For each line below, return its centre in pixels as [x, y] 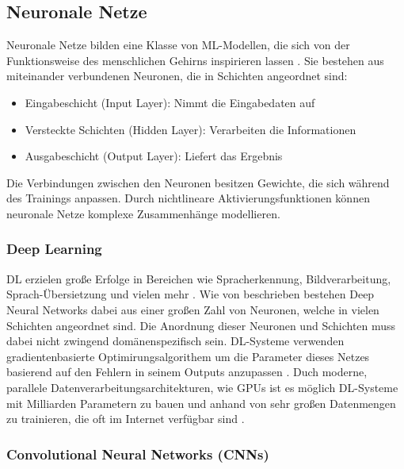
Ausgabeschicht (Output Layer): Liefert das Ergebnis [154, 156]
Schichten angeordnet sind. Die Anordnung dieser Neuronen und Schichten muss [201, 325]
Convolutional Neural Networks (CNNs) [138, 454]
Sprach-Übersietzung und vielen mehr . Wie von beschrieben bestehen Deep [191, 294]
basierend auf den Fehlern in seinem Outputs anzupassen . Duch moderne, [187, 372]
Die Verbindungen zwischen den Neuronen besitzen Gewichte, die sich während [198, 182]
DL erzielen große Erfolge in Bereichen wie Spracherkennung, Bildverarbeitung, [199, 278]
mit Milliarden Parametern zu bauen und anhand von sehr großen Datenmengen [201, 403]
